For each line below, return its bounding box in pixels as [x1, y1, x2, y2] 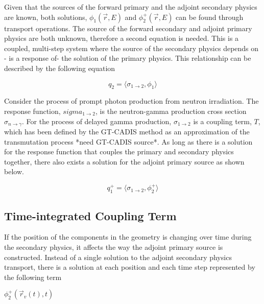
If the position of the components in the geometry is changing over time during [4, 231, 252, 242]
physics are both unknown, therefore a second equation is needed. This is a [4, 33, 239, 43]
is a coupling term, [193, 115, 252, 126]
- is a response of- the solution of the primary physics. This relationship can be [4, 53, 251, 63]
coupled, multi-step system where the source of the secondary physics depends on [4, 42, 259, 53]
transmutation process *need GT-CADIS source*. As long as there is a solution [4, 136, 253, 147]
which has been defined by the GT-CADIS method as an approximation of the [4, 126, 250, 136]
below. [4, 166, 24, 177]
